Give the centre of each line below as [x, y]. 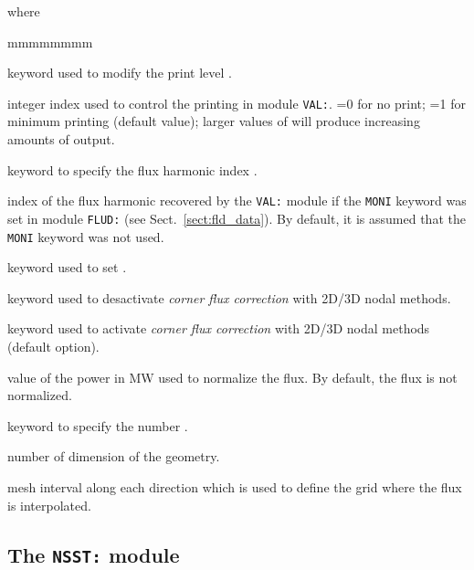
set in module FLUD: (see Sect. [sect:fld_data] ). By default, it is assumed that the [237, 218]
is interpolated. [49, 505]
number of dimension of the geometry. [114, 456]
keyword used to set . [67, 267]
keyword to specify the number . [98, 425]
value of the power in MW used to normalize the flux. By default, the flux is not [232, 377]
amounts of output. [61, 139]
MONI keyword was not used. [86, 236]
